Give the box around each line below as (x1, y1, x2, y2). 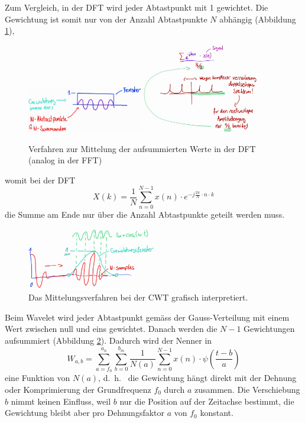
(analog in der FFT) (28, 154, 102, 166)
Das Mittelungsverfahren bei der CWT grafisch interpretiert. (28, 291, 248, 303)
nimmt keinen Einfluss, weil (11, 395, 111, 407)
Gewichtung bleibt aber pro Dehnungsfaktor (5, 406, 165, 419)
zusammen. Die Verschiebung (194, 383, 300, 395)
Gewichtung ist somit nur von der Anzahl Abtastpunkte (5, 12, 207, 25)
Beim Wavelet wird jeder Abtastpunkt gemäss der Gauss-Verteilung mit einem (5, 311, 290, 323)
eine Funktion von (5, 372, 70, 384)
